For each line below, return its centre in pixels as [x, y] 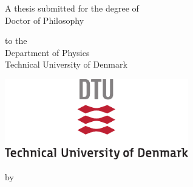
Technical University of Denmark [66, 64]
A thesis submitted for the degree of [72, 8]
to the [16, 41]
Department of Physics [47, 52]
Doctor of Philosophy [45, 20]
